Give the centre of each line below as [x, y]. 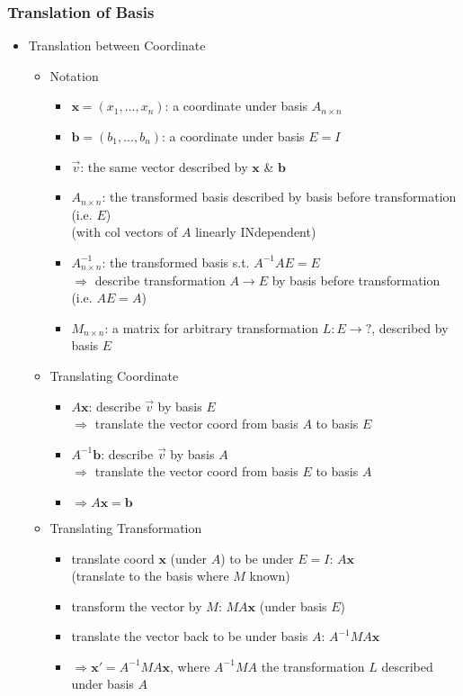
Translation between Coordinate [117, 45]
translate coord [113, 558]
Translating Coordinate [114, 375]
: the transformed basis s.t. [176, 262]
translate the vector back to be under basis [190, 636]
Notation [74, 75]
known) [270, 576]
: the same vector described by [164, 166]
